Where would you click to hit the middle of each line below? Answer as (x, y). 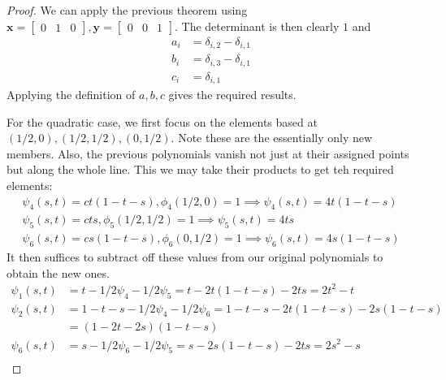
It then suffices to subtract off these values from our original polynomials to (195, 257)
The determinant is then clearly (260, 26)
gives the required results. (232, 95)
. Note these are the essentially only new (272, 138)
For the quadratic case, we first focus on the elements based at (162, 121)
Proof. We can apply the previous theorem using (127, 10)
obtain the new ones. (58, 272)
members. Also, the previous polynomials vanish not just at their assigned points (208, 153)
